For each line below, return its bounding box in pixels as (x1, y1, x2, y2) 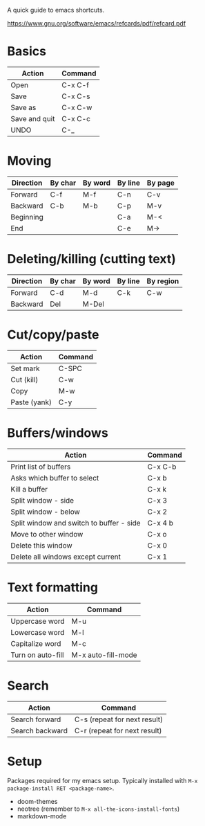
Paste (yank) (10, 397, 52, 407)
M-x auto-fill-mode (71, 650, 137, 660)
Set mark (10, 363, 40, 373)
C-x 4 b (147, 518, 174, 528)
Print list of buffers (10, 462, 71, 472)
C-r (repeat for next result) (74, 726, 162, 735)
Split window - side (10, 495, 75, 505)
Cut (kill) (10, 375, 39, 384)
